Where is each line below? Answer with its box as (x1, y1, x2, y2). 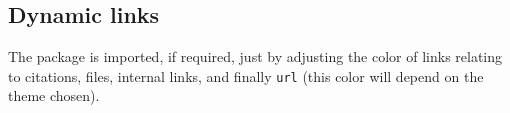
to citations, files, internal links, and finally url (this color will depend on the (8, 65, 484, 86)
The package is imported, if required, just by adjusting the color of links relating (8, 46, 503, 67)
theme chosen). (8, 85, 100, 106)
